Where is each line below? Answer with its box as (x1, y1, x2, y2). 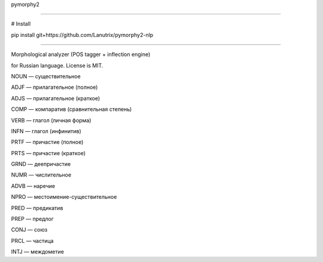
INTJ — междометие (11, 248, 64, 255)
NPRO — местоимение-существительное (11, 193, 117, 201)
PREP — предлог (11, 215, 54, 223)
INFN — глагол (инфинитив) (11, 127, 82, 134)
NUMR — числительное (11, 171, 72, 178)
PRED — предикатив (11, 204, 63, 211)
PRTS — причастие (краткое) (11, 149, 86, 156)
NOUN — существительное (11, 72, 81, 80)
